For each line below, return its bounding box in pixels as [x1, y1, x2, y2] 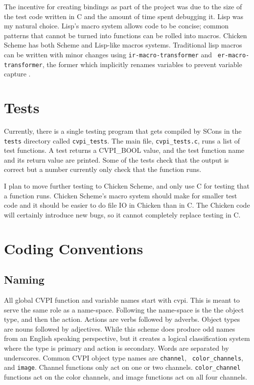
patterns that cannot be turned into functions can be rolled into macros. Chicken [4, 30, 247, 40]
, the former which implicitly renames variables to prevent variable [42, 59, 242, 69]
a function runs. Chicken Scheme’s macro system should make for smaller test [4, 190, 237, 200]
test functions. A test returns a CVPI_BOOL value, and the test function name [4, 145, 245, 155]
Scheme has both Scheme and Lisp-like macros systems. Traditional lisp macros [4, 40, 242, 50]
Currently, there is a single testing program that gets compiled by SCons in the [4, 126, 242, 136]
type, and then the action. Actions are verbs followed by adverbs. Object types [4, 314, 240, 324]
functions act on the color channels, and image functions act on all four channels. [4, 371, 248, 382]
